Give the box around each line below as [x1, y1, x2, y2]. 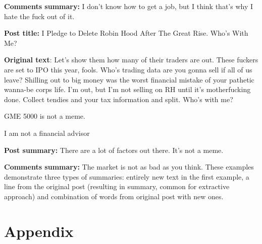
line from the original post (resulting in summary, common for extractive [4, 181, 230, 192]
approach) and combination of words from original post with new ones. [4, 191, 224, 201]
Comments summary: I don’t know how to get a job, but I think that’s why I [4, 1, 253, 11]
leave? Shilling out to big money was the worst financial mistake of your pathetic [4, 74, 254, 85]
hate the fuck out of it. [4, 11, 75, 21]
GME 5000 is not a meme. [4, 111, 85, 121]
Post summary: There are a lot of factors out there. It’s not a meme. [4, 144, 224, 155]
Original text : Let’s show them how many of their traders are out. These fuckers [4, 54, 258, 65]
